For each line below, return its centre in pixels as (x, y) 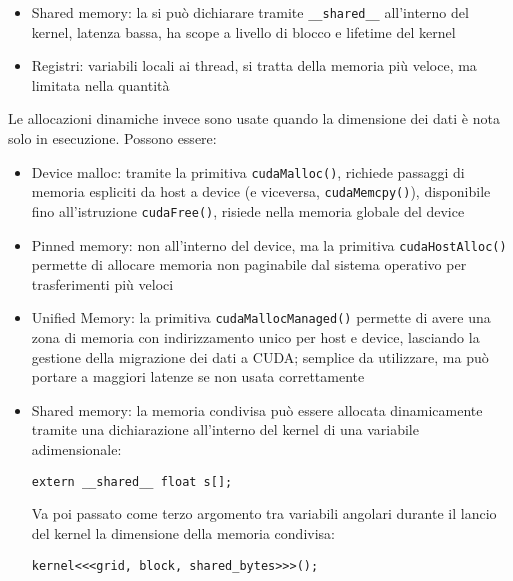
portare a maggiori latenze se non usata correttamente (198, 376)
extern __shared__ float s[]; (132, 481)
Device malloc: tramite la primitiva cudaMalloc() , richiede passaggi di (248, 171)
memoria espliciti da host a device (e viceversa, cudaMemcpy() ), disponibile (261, 191)
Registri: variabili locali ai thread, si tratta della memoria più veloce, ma (254, 65)
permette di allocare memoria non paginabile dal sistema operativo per (249, 264)
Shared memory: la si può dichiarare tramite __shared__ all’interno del (250, 12)
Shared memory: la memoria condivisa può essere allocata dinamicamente (257, 409)
